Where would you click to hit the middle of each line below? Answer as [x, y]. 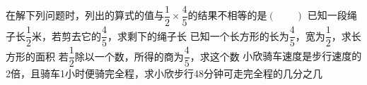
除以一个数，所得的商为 [129, 56]
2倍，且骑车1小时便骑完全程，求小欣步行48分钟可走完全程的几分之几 [164, 73]
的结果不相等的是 [227, 15]
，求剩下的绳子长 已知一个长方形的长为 [198, 35]
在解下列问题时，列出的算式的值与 [85, 15]
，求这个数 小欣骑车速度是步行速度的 [276, 56]
